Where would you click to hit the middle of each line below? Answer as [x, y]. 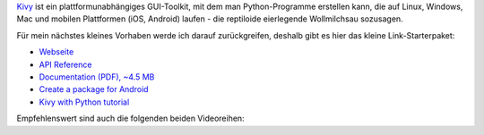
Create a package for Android [94, 89]
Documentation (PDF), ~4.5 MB [97, 77]
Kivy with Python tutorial [84, 102]
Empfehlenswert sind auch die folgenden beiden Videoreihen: [131, 118]
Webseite [56, 52]
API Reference [65, 64]
